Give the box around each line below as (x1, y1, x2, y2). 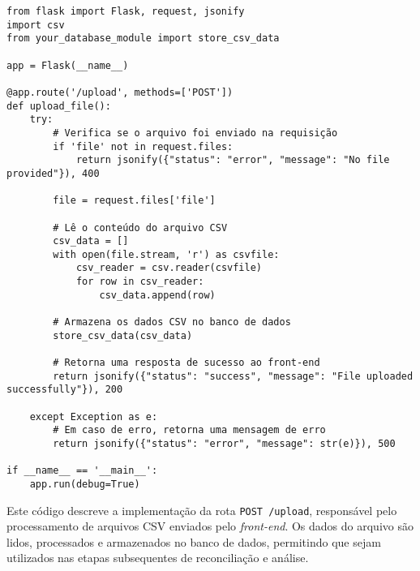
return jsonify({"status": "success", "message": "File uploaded (53, 370, 414, 382)
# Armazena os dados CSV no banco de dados (53, 316, 291, 328)
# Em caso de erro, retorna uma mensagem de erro (53, 424, 326, 436)
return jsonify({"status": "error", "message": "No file (75, 154, 390, 166)
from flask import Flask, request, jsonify (6, 6, 245, 17)
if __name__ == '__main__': (6, 465, 158, 477)
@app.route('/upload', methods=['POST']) (6, 86, 234, 98)
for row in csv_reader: (75, 276, 204, 288)
